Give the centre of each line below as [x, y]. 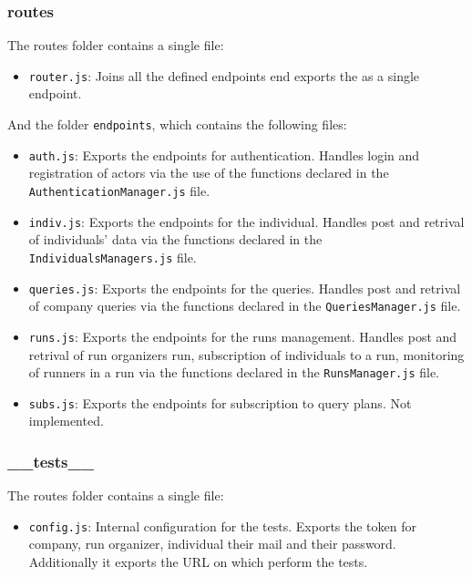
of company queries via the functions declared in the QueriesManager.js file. [245, 306]
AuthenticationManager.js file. [119, 190]
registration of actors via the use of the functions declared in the [209, 173]
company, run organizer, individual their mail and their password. [212, 544]
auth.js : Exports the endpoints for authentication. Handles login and [224, 155]
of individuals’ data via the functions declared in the [175, 239]
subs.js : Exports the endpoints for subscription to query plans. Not [220, 402]
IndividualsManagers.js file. [113, 257]
